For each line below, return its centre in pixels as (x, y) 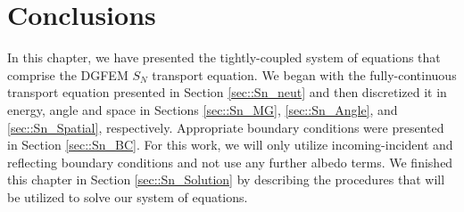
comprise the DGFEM (68, 74)
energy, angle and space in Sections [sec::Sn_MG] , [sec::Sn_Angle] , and (203, 109)
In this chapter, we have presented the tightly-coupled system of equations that (224, 57)
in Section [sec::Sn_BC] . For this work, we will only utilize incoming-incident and (230, 145)
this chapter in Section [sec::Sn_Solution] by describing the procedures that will (226, 179)
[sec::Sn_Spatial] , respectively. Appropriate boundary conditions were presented (226, 127)
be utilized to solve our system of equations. (128, 196)
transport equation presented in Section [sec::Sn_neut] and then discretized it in (227, 92)
